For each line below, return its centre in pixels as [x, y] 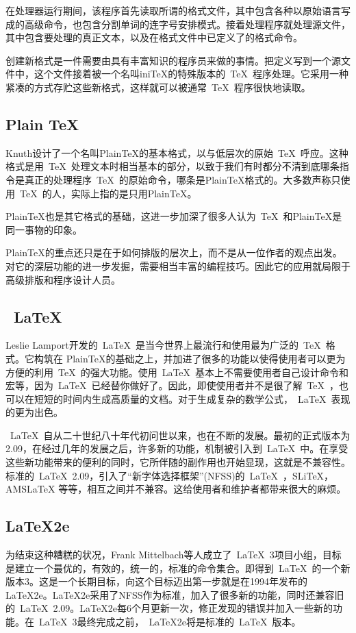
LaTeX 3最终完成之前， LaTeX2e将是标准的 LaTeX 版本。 [170, 622]
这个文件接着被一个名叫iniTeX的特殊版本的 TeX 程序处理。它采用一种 [191, 74]
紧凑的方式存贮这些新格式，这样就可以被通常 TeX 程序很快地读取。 [158, 87]
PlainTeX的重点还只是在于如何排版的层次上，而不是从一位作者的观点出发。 [174, 252]
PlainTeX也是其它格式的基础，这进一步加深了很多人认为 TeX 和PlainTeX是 [174, 216]
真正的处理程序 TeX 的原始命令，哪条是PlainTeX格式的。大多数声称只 [182, 179]
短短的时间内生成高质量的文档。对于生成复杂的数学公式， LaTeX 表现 [192, 398]
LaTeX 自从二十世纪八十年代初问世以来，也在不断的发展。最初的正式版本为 [180, 435]
